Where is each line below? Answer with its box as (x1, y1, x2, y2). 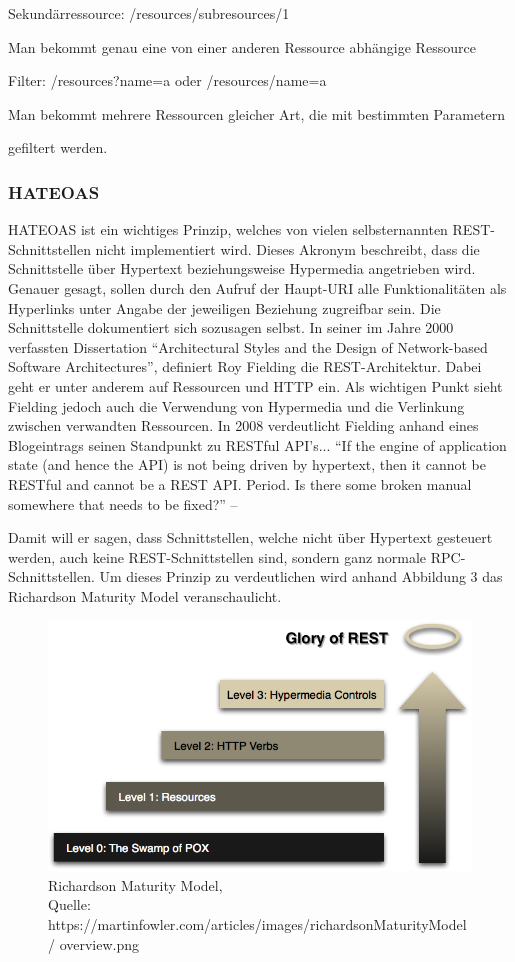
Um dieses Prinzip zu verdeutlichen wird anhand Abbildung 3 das (99, 566, 503, 587)
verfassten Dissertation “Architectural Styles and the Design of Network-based (8, 336, 488, 357)
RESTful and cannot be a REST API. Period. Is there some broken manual (8, 473, 472, 494)
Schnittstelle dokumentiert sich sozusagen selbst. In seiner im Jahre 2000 (8, 317, 454, 338)
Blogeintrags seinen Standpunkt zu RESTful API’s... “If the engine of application (8, 434, 507, 455)
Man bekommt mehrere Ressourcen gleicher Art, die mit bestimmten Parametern (8, 103, 506, 124)
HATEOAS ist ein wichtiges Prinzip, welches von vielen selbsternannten (8, 219, 448, 240)
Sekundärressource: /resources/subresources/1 (8, 3, 290, 23)
